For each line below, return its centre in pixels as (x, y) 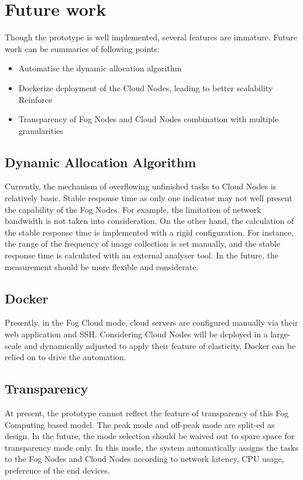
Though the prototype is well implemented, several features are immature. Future (151, 37)
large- (280, 334)
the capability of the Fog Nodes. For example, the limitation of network (133, 209)
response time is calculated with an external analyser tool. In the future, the (142, 255)
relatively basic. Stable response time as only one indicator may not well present (149, 198)
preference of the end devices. (58, 470)
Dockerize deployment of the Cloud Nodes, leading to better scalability (146, 87)
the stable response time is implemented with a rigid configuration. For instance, (149, 232)
